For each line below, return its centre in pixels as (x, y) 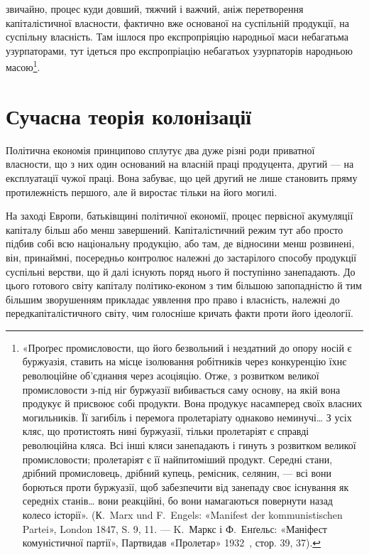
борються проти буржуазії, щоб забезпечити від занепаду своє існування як (186, 486)
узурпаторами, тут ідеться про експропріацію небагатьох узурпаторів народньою (179, 50)
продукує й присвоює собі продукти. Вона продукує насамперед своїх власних (192, 403)
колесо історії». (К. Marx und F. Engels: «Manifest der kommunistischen (182, 514)
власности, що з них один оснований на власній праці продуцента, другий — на (180, 164)
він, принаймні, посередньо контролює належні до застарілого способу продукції (181, 257)
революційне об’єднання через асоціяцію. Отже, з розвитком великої (171, 376)
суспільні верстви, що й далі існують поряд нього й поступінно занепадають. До (181, 271)
